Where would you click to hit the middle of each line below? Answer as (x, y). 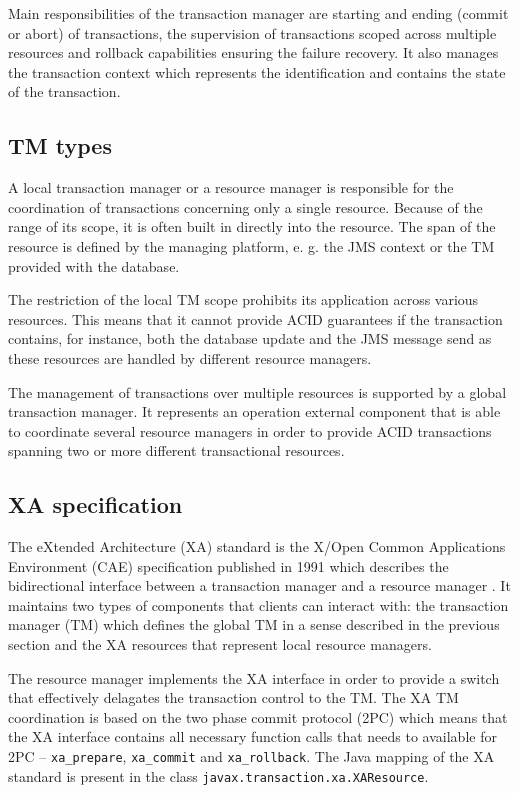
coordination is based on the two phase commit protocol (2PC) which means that (258, 716)
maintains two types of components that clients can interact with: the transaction (258, 604)
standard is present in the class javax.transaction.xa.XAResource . (218, 775)
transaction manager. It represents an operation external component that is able (254, 411)
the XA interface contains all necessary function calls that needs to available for (252, 736)
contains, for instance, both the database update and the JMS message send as (250, 338)
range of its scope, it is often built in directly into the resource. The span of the (252, 226)
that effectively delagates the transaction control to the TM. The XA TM (233, 697)
